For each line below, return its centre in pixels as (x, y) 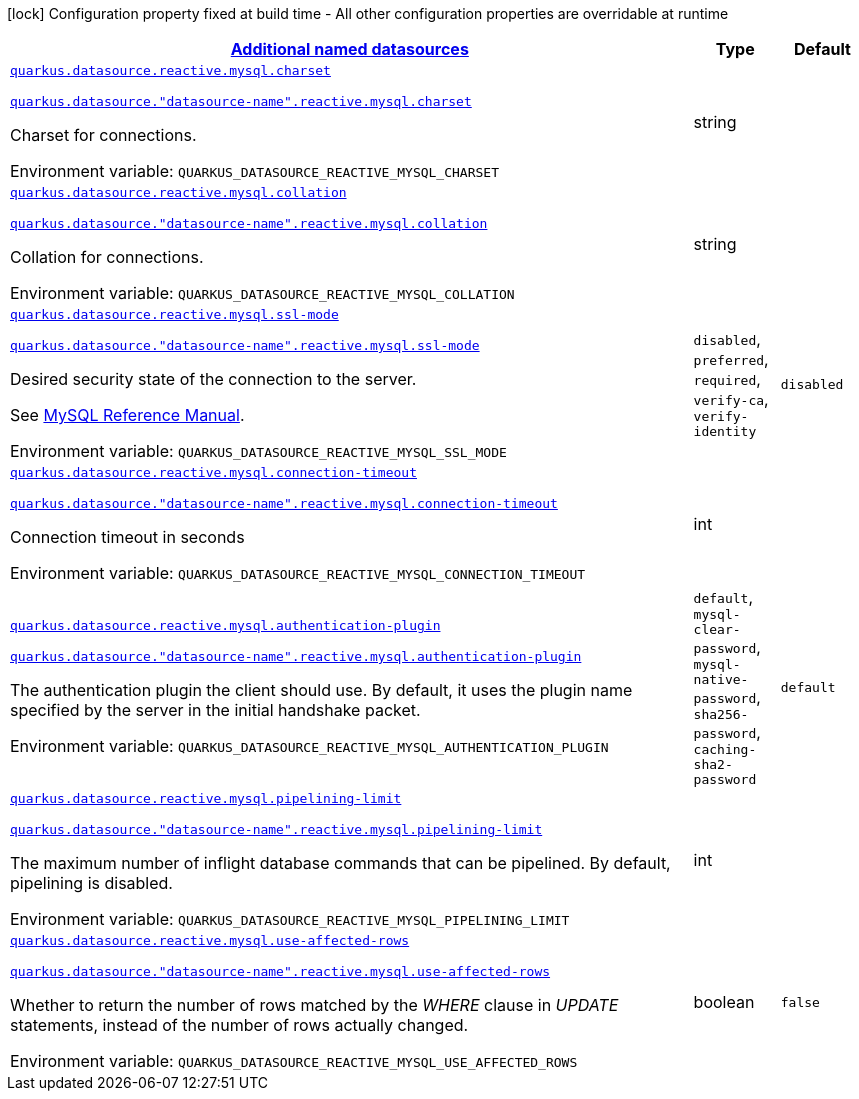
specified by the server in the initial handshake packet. (215, 710)
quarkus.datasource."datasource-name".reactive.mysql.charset (241, 101)
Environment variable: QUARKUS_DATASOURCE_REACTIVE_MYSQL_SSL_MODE (258, 451)
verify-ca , (731, 399)
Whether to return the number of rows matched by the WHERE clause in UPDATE (314, 1005)
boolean (724, 1002)
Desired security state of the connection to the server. (213, 379)
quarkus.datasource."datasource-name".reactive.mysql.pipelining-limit (276, 829)
